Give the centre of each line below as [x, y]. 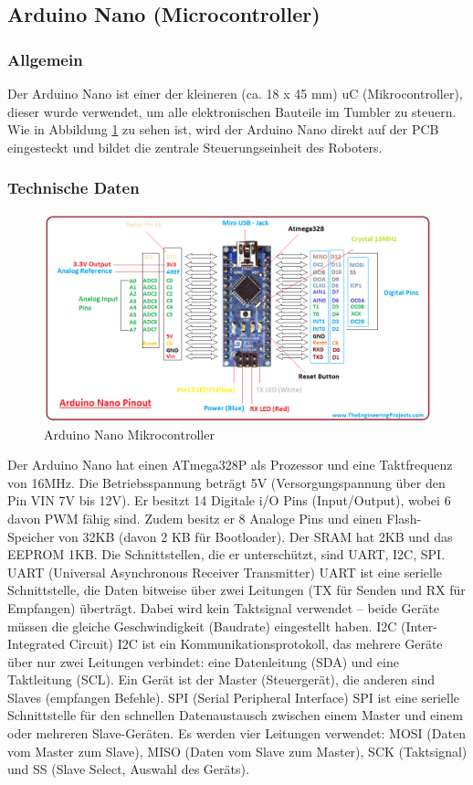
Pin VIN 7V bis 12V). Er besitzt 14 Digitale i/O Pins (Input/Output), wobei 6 [229, 500]
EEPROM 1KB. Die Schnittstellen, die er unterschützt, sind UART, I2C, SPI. [226, 554]
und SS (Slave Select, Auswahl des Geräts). [128, 769]
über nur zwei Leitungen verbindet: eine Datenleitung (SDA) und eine [203, 661]
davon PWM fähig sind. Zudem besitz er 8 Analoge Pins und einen [195, 518]
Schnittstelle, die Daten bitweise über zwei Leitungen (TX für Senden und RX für [236, 590]
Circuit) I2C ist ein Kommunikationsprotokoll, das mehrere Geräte [256, 644]
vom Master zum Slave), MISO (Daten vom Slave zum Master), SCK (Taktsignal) [237, 751]
